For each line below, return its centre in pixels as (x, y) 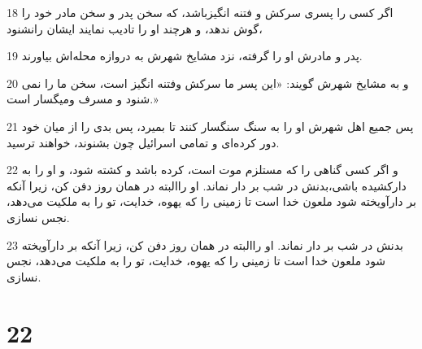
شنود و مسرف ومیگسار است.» (83, 99)
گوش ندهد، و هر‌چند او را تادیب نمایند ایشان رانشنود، (135, 28)
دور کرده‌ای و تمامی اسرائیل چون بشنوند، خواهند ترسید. (143, 142)
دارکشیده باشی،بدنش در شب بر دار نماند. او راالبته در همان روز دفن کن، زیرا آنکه (207, 185)
